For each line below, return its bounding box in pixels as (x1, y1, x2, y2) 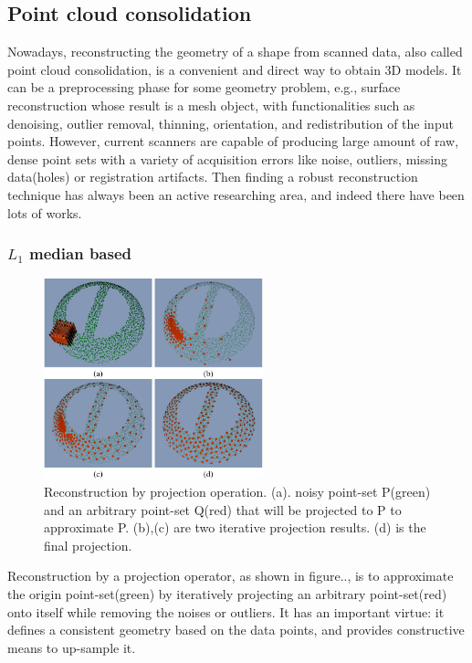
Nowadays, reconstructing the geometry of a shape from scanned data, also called (7, 42, 463, 61)
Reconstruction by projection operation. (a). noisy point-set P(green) (44, 481, 431, 500)
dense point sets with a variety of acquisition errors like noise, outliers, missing (7, 149, 447, 168)
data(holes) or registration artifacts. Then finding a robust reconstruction (7, 167, 418, 186)
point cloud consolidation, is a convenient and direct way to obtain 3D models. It (7, 59, 462, 79)
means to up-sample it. (7, 637, 136, 657)
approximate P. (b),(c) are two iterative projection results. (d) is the (44, 518, 426, 537)
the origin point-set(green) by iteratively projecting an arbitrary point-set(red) (7, 584, 447, 603)
